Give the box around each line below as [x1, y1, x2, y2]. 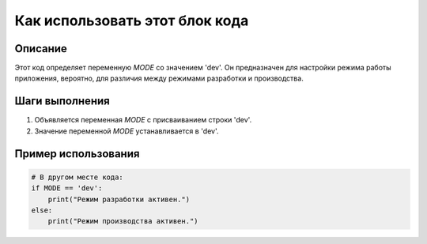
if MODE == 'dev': [31, 184, 103, 193]
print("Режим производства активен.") [47, 217, 198, 226]
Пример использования [14, 147, 140, 160]
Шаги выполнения [14, 95, 110, 108]
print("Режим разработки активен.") [47, 194, 190, 204]
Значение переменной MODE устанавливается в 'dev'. [34, 126, 219, 136]
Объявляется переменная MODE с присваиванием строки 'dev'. [34, 115, 252, 125]
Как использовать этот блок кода [14, 12, 249, 29]
